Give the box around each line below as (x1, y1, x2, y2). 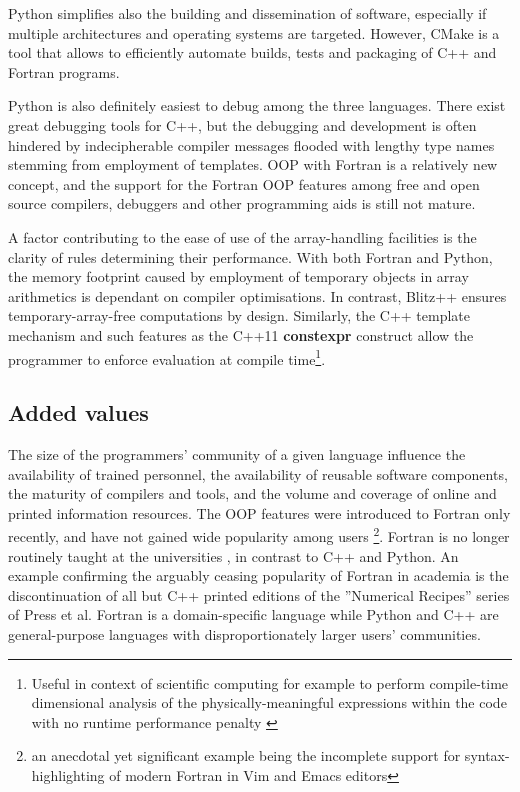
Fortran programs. (8, 61, 120, 82)
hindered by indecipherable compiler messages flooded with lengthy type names (8, 134, 495, 155)
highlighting (31, 764, 105, 785)
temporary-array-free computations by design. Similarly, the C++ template (8, 305, 471, 326)
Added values (8, 397, 149, 428)
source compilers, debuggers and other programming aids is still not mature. (8, 193, 476, 214)
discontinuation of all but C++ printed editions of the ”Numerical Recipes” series (8, 584, 510, 605)
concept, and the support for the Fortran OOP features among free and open (8, 173, 480, 194)
